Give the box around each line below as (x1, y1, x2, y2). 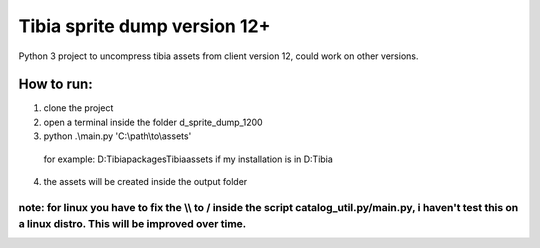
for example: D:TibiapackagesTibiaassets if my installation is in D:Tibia (43, 153, 334, 165)
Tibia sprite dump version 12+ (18, 15, 271, 37)
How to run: (18, 76, 94, 93)
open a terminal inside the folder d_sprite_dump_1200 (43, 116, 264, 128)
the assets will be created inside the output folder (43, 176, 248, 188)
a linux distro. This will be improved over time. (18, 216, 247, 230)
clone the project (43, 102, 114, 114)
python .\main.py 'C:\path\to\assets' (43, 130, 192, 142)
